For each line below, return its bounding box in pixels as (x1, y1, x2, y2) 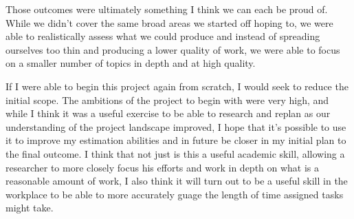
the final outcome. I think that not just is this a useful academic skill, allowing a (5, 146, 345, 160)
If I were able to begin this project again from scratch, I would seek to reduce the (5, 79, 349, 93)
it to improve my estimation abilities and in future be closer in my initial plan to (5, 133, 346, 147)
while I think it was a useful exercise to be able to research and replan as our (5, 106, 331, 121)
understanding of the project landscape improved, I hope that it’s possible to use (5, 119, 346, 134)
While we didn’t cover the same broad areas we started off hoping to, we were (5, 15, 333, 30)
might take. (5, 200, 54, 215)
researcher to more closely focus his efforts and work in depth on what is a (5, 160, 320, 174)
